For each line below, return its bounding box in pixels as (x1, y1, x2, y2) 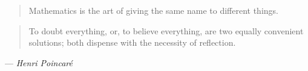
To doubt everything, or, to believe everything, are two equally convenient (28, 24, 304, 37)
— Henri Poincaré (5, 56, 73, 69)
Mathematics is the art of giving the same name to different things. (28, 4, 278, 16)
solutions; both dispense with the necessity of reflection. (28, 36, 236, 49)
